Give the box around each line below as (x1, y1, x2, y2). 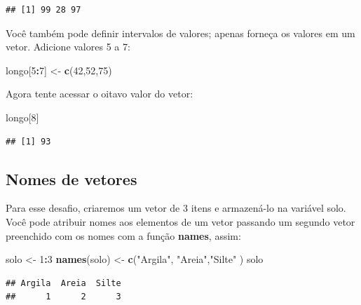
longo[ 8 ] (6, 109, 39, 124)
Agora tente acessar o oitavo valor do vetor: (6, 86, 193, 101)
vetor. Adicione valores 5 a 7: (6, 39, 130, 54)
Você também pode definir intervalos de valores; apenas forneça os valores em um (6, 25, 355, 40)
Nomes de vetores (6, 168, 137, 189)
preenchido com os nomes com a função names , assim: (6, 228, 241, 243)
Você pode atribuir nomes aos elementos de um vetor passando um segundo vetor (6, 214, 355, 229)
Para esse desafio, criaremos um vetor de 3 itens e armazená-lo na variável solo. (6, 201, 346, 215)
